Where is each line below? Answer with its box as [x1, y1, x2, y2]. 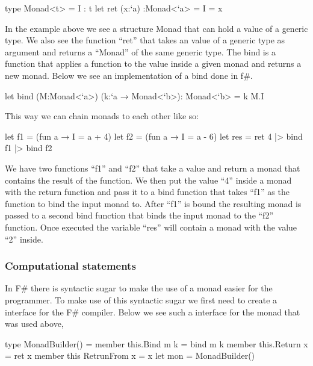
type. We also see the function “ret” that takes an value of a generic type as [5, 34, 285, 46]
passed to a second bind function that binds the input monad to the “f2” [5, 209, 274, 222]
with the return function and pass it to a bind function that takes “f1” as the [5, 185, 290, 198]
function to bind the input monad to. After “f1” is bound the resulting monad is [5, 197, 302, 209]
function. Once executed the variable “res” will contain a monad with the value [5, 220, 297, 233]
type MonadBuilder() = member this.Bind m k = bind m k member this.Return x [5, 337, 308, 350]
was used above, [5, 317, 64, 330]
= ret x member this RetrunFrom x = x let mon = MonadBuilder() [5, 349, 255, 362]
